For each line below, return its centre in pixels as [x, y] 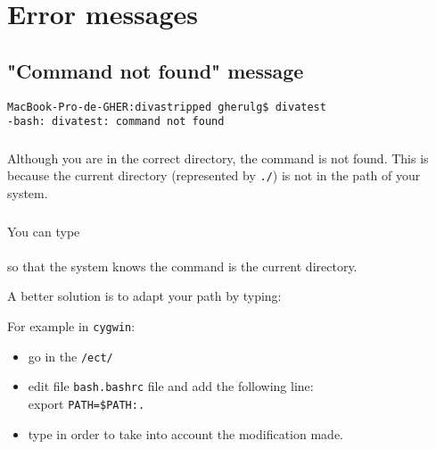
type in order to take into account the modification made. [185, 433]
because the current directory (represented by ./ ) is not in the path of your [214, 175]
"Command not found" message [156, 70]
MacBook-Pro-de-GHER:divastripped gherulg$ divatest [167, 107]
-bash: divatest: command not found [116, 122]
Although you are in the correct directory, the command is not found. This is [218, 158]
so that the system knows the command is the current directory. [182, 266]
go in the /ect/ [70, 356]
